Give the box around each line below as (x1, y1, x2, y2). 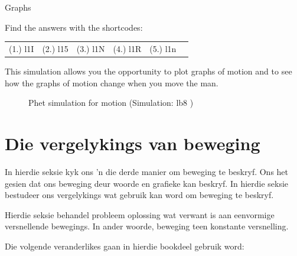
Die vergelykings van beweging (5, 131, 260, 155)
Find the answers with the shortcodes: (5, 21, 143, 33)
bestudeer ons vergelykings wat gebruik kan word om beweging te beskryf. (5, 189, 274, 201)
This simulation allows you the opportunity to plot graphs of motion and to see (5, 65, 292, 77)
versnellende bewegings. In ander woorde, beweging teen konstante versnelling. (5, 220, 289, 232)
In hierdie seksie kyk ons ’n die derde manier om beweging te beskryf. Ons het (5, 165, 289, 177)
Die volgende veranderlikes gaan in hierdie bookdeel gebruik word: (5, 239, 244, 252)
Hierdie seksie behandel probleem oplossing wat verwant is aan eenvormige (5, 208, 275, 221)
